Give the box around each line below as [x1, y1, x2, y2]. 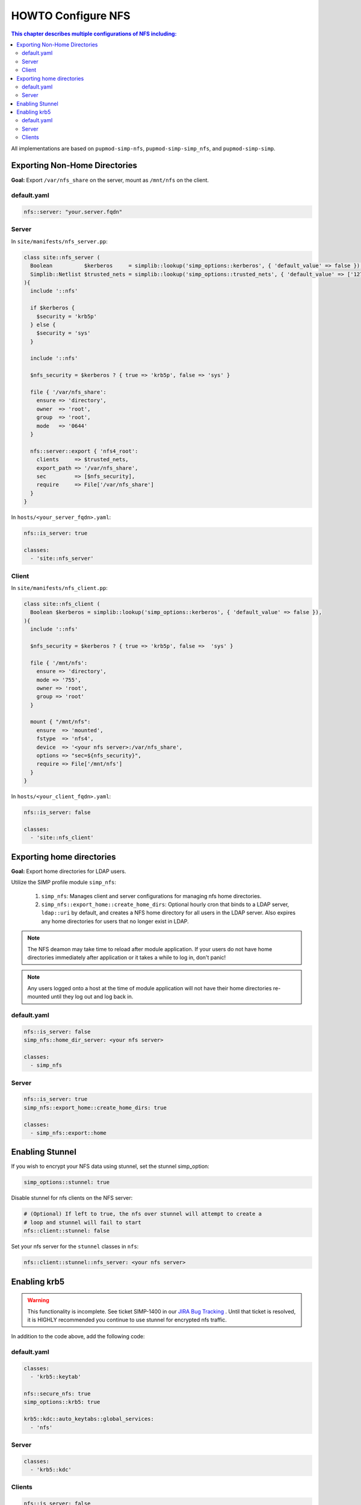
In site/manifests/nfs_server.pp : [11, 238, 108, 245]
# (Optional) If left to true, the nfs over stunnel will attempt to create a [23, 1211, 262, 1217]
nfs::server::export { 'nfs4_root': [30, 447, 138, 455]
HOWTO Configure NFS [11, 9, 131, 22]
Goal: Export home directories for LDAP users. [11, 867, 126, 875]
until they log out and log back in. [51, 993, 134, 1001]
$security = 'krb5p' [36, 313, 97, 320]
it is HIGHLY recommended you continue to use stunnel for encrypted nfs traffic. [27, 1316, 227, 1323]
